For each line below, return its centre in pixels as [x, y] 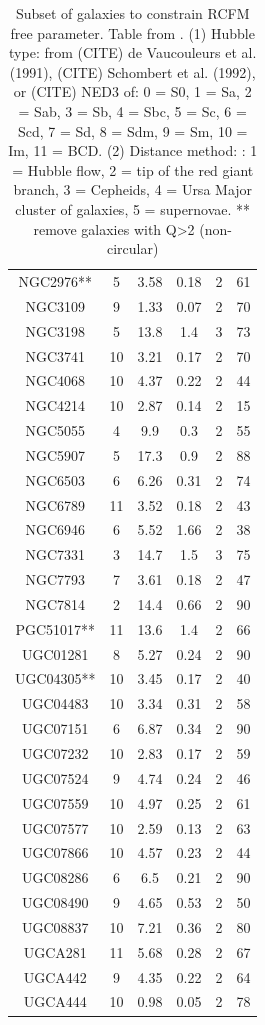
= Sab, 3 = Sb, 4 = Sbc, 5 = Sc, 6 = [132, 110]
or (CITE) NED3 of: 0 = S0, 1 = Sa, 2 [132, 91]
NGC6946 [55, 529]
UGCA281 [55, 951]
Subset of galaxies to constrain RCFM [132, 13]
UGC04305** [55, 678]
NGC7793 [55, 579]
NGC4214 [55, 405]
